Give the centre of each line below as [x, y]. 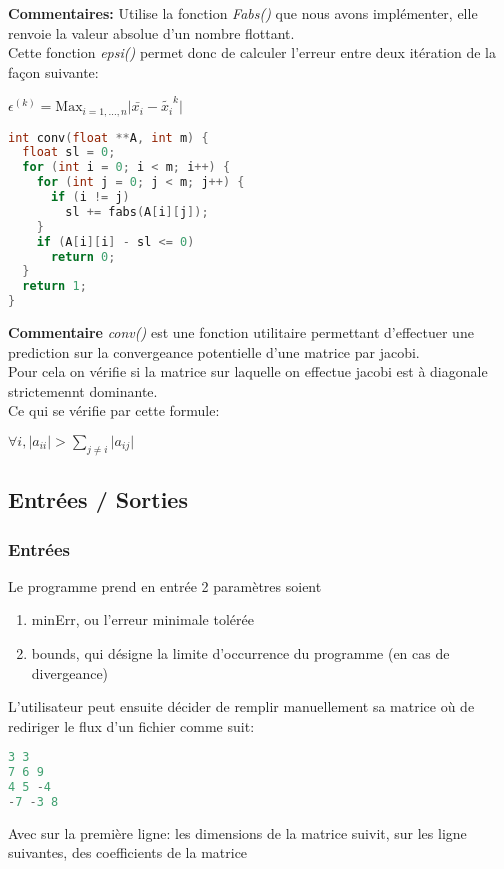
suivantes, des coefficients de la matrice [128, 852]
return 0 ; [83, 256]
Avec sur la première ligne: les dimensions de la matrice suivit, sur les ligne [237, 832]
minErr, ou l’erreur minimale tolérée [142, 619]
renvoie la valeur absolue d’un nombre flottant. [151, 32]
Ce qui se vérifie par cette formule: [114, 410]
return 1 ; [54, 286]
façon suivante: [53, 71]
